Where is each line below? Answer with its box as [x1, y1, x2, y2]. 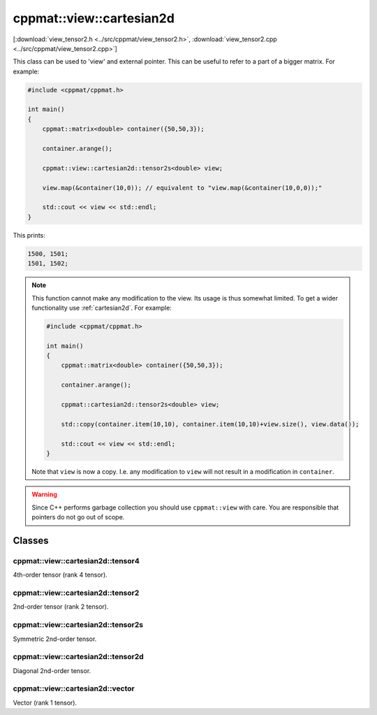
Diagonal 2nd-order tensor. [13, 666, 91, 674]
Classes [13, 535, 49, 547]
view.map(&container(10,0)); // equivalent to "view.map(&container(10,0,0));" [42, 184, 323, 192]
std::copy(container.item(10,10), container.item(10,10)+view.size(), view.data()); [61, 420, 360, 428]
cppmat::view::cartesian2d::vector [13, 684, 135, 693]
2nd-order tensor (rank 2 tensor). [13, 602, 109, 611]
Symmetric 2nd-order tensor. [13, 635, 97, 643]
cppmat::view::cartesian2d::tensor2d [13, 652, 145, 662]
